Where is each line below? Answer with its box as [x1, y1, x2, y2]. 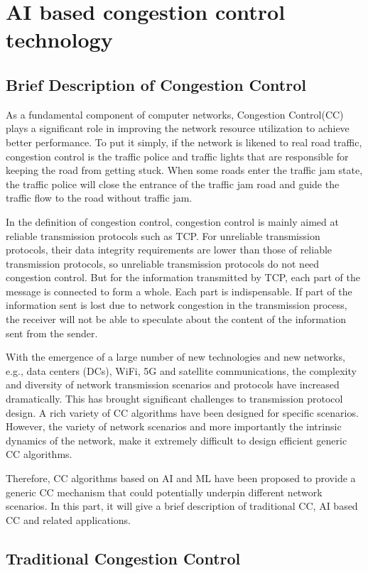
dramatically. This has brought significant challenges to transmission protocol [6, 391, 343, 406]
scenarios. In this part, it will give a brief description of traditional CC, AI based [6, 498, 358, 513]
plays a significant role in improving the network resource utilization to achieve [6, 121, 350, 136]
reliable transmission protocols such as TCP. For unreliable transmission [6, 228, 320, 243]
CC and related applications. [6, 512, 131, 527]
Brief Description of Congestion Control [6, 73, 306, 95]
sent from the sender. [6, 325, 98, 340]
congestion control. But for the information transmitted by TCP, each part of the [6, 270, 360, 285]
